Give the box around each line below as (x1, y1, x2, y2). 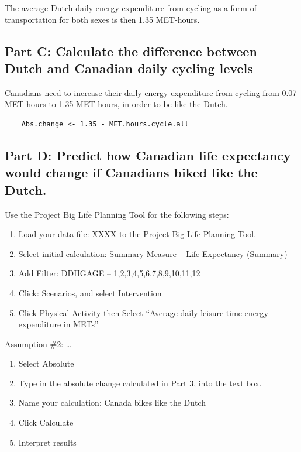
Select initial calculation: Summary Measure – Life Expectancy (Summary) (18, 247, 288, 259)
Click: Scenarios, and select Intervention (18, 286, 162, 299)
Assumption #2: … (5, 337, 72, 350)
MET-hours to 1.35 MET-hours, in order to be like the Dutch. (5, 98, 228, 110)
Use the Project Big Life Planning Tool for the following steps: (5, 208, 229, 220)
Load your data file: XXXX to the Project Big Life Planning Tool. (18, 228, 257, 240)
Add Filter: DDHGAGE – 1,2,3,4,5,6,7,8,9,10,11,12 (18, 267, 200, 279)
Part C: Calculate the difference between (5, 42, 257, 60)
